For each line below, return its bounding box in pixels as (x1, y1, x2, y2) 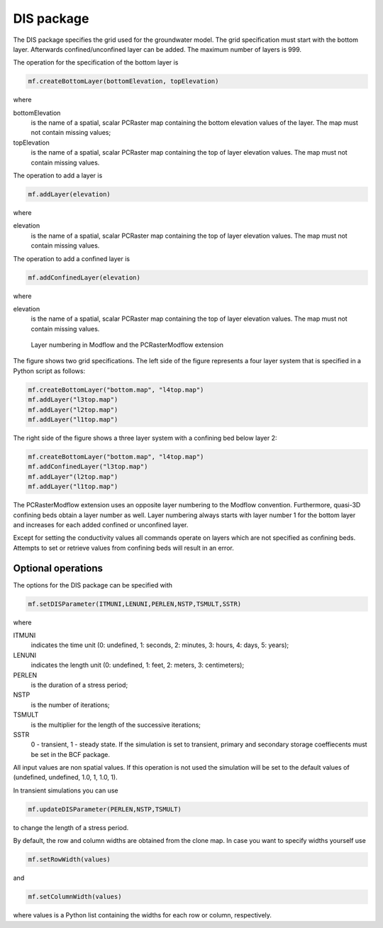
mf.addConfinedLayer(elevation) (28, 273, 141, 282)
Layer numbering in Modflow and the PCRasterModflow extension (30, 341, 223, 349)
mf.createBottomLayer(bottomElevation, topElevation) (28, 77, 219, 85)
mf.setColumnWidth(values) (28, 893, 122, 901)
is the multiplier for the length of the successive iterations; (30, 720, 201, 729)
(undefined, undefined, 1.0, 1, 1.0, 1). (13, 773, 118, 782)
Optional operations (13, 562, 103, 574)
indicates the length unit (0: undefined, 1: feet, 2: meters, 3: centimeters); (30, 661, 245, 670)
